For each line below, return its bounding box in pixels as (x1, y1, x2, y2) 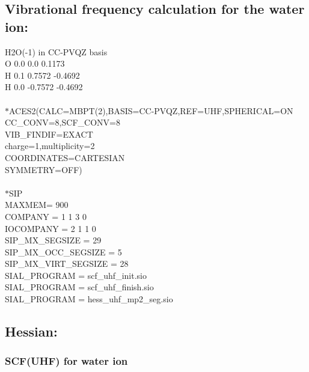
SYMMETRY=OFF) (5, 163, 82, 175)
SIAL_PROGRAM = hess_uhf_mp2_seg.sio (5, 293, 173, 305)
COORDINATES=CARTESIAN (5, 151, 125, 163)
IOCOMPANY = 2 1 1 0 (5, 222, 96, 234)
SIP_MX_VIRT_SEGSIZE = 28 (5, 257, 129, 270)
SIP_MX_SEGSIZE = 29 (5, 234, 102, 246)
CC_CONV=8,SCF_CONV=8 (5, 116, 120, 129)
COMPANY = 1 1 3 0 (5, 210, 87, 222)
